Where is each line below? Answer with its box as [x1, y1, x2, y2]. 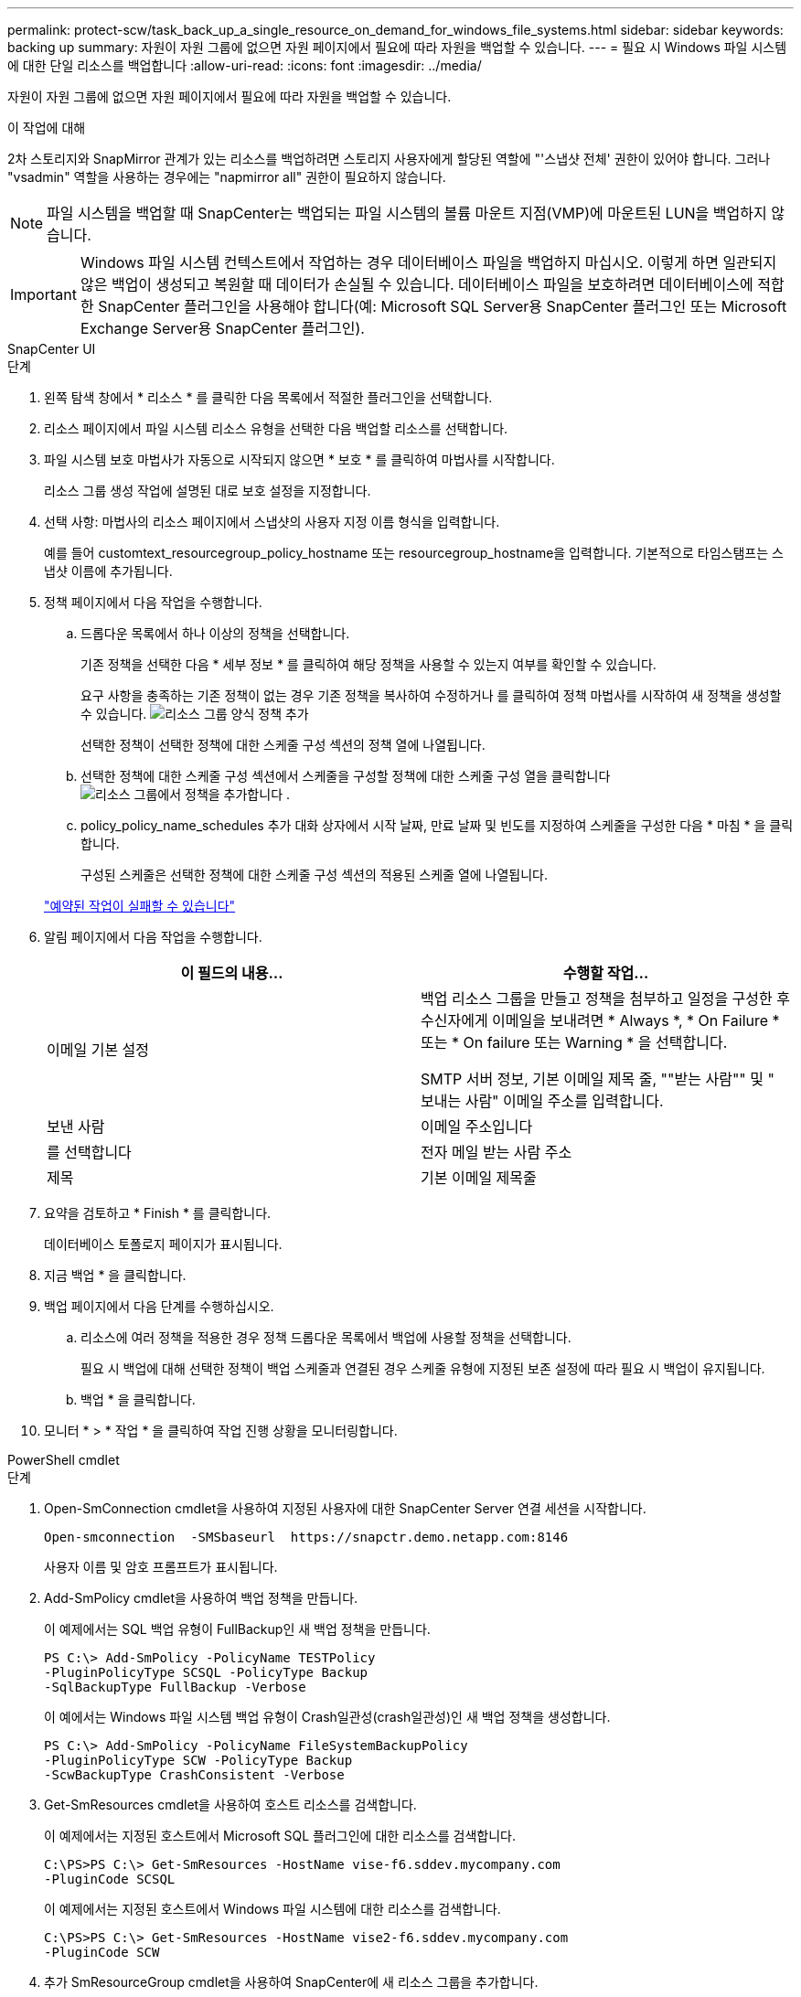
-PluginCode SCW [44, 1945, 160, 1960]
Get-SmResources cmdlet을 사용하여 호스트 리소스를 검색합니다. [44, 1797, 417, 1812]
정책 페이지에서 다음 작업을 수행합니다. [44, 594, 262, 610]
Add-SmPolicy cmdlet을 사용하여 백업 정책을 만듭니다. [44, 1590, 358, 1606]
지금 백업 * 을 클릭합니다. [44, 1267, 187, 1283]
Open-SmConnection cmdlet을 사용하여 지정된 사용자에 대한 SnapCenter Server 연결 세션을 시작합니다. [44, 1500, 646, 1516]
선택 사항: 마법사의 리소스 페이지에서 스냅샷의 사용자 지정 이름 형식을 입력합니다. [44, 514, 500, 529]
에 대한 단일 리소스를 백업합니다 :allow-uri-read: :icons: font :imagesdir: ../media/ [7, 58, 482, 73]
